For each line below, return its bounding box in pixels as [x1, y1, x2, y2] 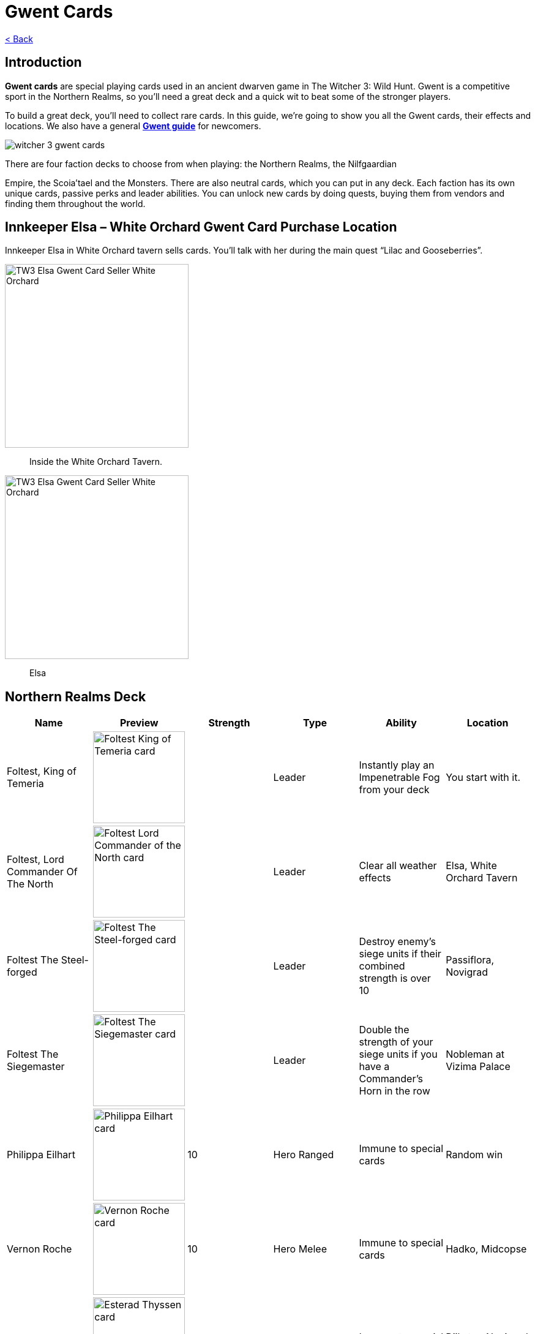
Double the [359, 1023, 410, 1036]
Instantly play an [359, 759, 435, 772]
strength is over [359, 972, 431, 985]
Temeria [7, 777, 44, 790]
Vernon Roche [7, 1243, 72, 1256]
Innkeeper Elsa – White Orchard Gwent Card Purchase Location [5, 219, 397, 235]
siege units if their [359, 948, 441, 960]
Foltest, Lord [7, 853, 64, 866]
